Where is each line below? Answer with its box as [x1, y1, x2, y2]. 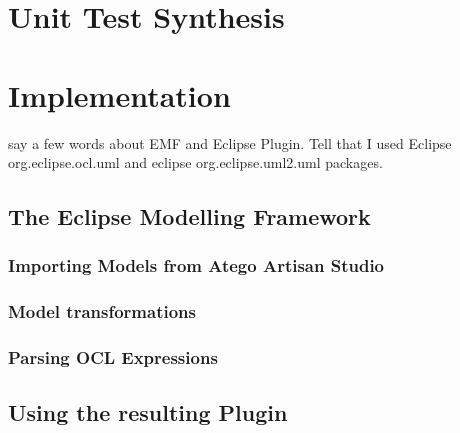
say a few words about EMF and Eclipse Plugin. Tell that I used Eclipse [8, 132, 452, 153]
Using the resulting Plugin [8, 397, 288, 428]
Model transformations [8, 299, 196, 324]
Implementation [8, 74, 231, 115]
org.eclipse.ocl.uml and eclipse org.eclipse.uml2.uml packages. [8, 152, 383, 173]
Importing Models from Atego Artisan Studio [8, 253, 385, 278]
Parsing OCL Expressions [8, 345, 218, 370]
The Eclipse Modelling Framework [8, 201, 371, 232]
